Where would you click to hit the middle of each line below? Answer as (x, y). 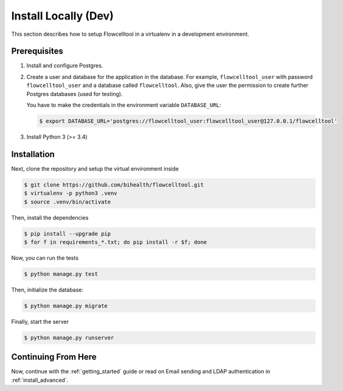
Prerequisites (37, 51)
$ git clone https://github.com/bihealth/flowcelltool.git (114, 185)
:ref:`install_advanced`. (40, 380)
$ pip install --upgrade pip (68, 233)
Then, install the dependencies (50, 217)
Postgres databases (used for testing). (74, 93)
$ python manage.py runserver (69, 338)
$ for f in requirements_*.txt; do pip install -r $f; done (116, 242)
